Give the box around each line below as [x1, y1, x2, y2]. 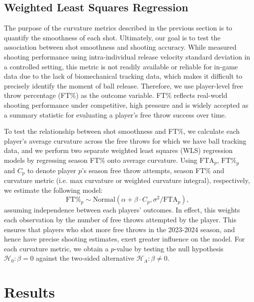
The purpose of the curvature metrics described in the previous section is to [4, 23, 232, 33]
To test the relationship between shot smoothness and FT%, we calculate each [4, 126, 240, 136]
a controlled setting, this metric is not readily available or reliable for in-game [4, 61, 238, 71]
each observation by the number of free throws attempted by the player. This [4, 214, 236, 224]
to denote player [27, 165, 76, 175]
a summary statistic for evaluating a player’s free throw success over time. [4, 109, 226, 120]
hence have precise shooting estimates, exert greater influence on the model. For [4, 234, 245, 244]
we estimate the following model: [4, 184, 103, 195]
